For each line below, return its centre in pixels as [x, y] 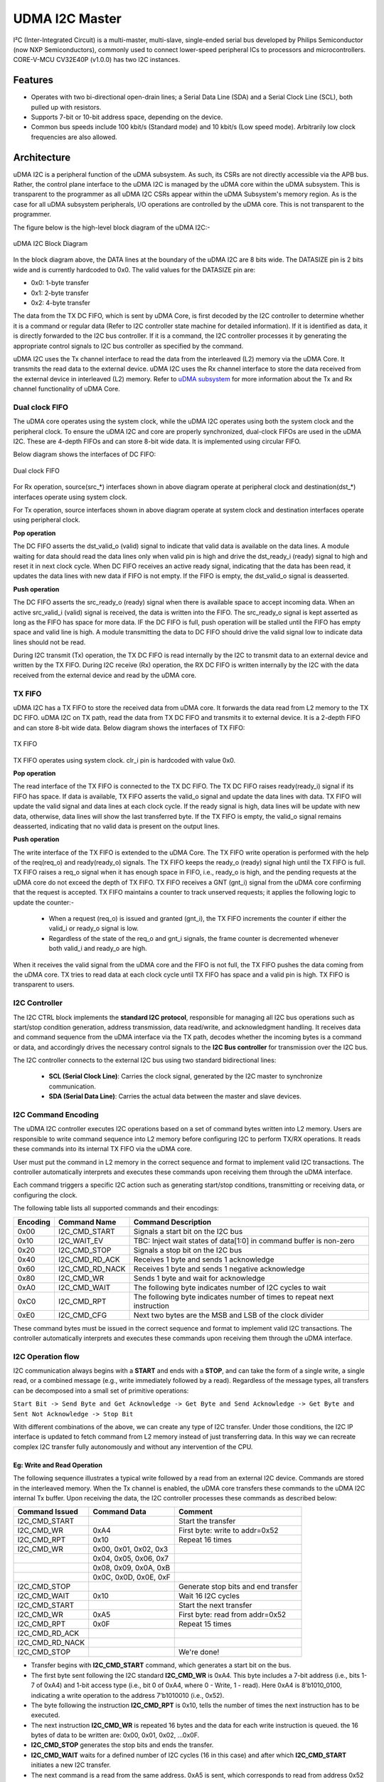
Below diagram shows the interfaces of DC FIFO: [85, 454]
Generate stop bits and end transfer [238, 1587]
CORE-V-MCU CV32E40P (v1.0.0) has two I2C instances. [97, 60]
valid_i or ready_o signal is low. [94, 928]
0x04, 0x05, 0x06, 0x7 [131, 1559]
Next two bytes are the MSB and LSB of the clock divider [229, 1315]
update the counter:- [44, 902]
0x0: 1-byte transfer [60, 283]
